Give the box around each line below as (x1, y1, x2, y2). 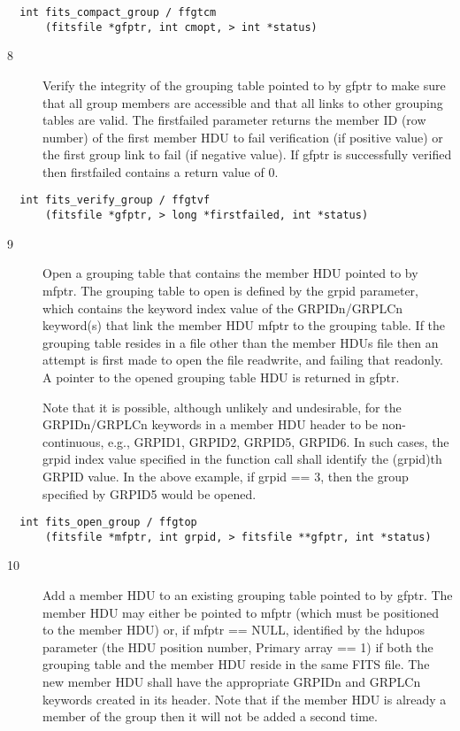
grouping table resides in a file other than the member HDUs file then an (42, 333, 439, 351)
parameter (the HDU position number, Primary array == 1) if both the (42, 637, 433, 656)
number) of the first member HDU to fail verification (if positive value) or (42, 127, 443, 146)
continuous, (42, 432, 104, 450)
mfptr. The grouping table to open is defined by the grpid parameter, (42, 281, 418, 299)
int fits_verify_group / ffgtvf (19, 194, 211, 207)
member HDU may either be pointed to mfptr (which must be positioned (42, 603, 440, 621)
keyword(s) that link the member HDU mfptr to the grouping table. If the (42, 316, 446, 335)
